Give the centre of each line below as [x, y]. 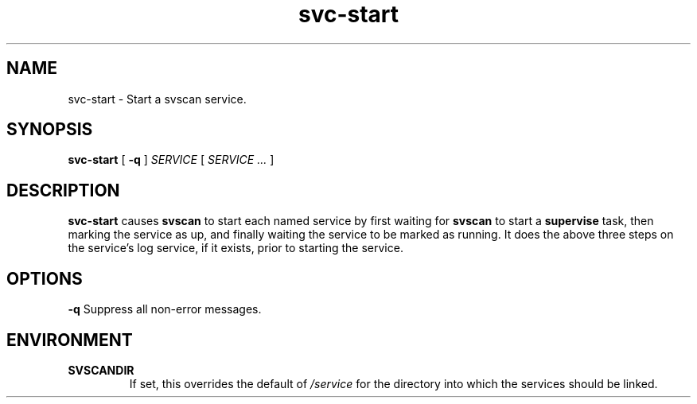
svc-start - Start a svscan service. [157, 99]
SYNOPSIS [50, 130]
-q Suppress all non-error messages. [165, 309]
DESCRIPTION [63, 190]
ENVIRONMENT [70, 340]
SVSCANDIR [101, 370]
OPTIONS [45, 278]
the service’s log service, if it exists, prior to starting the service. [236, 248]
